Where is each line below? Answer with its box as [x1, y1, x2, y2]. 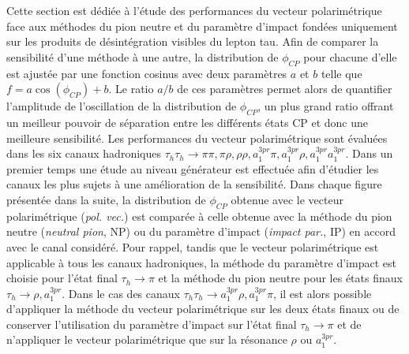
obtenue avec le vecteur [231, 191, 343, 207]
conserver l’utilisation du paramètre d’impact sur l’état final [6, 315, 297, 332]
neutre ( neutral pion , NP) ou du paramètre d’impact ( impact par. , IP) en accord [6, 223, 396, 240]
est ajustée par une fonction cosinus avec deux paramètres [6, 65, 287, 81]
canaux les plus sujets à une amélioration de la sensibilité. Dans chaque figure [6, 176, 382, 192]
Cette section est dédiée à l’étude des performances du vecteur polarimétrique [6, 2, 382, 18]
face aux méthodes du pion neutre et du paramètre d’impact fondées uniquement [6, 17, 398, 34]
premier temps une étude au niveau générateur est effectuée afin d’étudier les [6, 160, 379, 177]
